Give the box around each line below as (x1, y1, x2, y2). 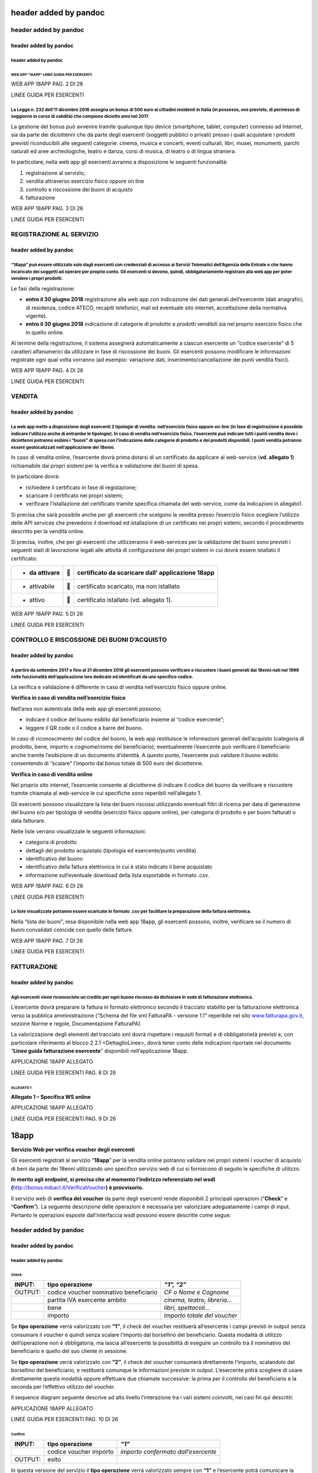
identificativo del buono (25, 855, 83, 863)
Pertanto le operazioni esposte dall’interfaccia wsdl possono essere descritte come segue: (11, 1211, 231, 1218)
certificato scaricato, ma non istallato (77, 582, 180, 590)
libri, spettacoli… (164, 1304, 210, 1312)
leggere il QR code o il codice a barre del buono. (25, 724, 143, 731)
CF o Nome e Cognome (164, 1288, 229, 1296)
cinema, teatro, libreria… (164, 1296, 233, 1304)
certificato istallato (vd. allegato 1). (77, 596, 173, 604)
